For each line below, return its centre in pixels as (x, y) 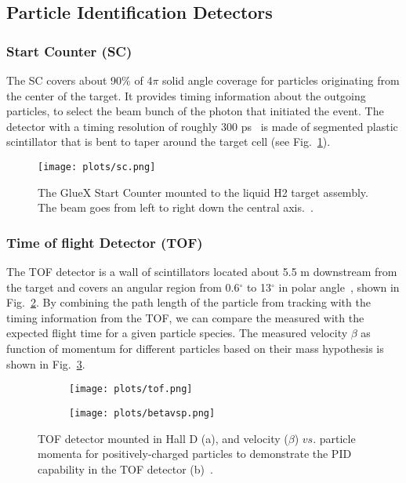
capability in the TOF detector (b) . (125, 468)
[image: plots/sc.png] (97, 167)
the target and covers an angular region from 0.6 (123, 287)
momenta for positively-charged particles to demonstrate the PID (195, 454)
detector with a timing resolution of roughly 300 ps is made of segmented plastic (202, 126)
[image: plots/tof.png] (131, 389)
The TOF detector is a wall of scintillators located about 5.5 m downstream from (202, 272)
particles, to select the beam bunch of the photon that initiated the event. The (195, 111)
